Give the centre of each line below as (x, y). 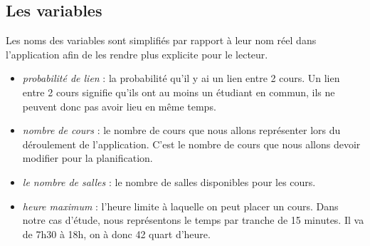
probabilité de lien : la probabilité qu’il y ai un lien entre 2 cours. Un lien (181, 78)
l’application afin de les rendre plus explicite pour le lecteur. (137, 54)
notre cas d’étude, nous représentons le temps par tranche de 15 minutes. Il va (193, 220)
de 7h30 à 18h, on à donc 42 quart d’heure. (116, 234)
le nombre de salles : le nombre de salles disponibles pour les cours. (169, 181)
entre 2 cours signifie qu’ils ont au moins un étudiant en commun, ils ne (179, 92)
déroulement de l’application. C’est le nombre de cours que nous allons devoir (191, 144)
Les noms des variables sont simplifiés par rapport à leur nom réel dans (161, 40)
